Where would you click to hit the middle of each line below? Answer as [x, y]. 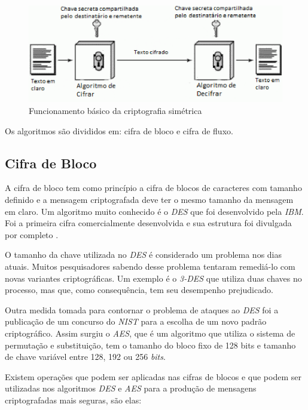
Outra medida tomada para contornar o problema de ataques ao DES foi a [142, 309]
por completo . [32, 234]
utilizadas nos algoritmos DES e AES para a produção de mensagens [131, 388]
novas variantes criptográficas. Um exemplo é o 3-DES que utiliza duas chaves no [153, 278]
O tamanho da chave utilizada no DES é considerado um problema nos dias [144, 255]
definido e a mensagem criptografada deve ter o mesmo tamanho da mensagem [149, 200]
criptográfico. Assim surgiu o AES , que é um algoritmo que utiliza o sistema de [150, 333]
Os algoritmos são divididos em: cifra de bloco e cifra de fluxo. [119, 130]
